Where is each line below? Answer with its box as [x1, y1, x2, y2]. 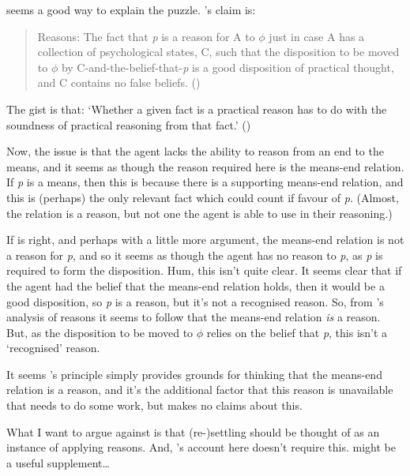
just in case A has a [269, 28, 365, 44]
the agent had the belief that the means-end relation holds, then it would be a [6, 277, 385, 294]
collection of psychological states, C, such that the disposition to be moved [37, 43, 400, 60]
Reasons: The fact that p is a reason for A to [37, 28, 255, 44]
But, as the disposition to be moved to [6, 324, 194, 340]
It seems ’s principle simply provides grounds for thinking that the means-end [6, 365, 382, 382]
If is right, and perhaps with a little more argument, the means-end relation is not [6, 231, 404, 248]
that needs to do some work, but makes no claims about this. [6, 397, 303, 414]
